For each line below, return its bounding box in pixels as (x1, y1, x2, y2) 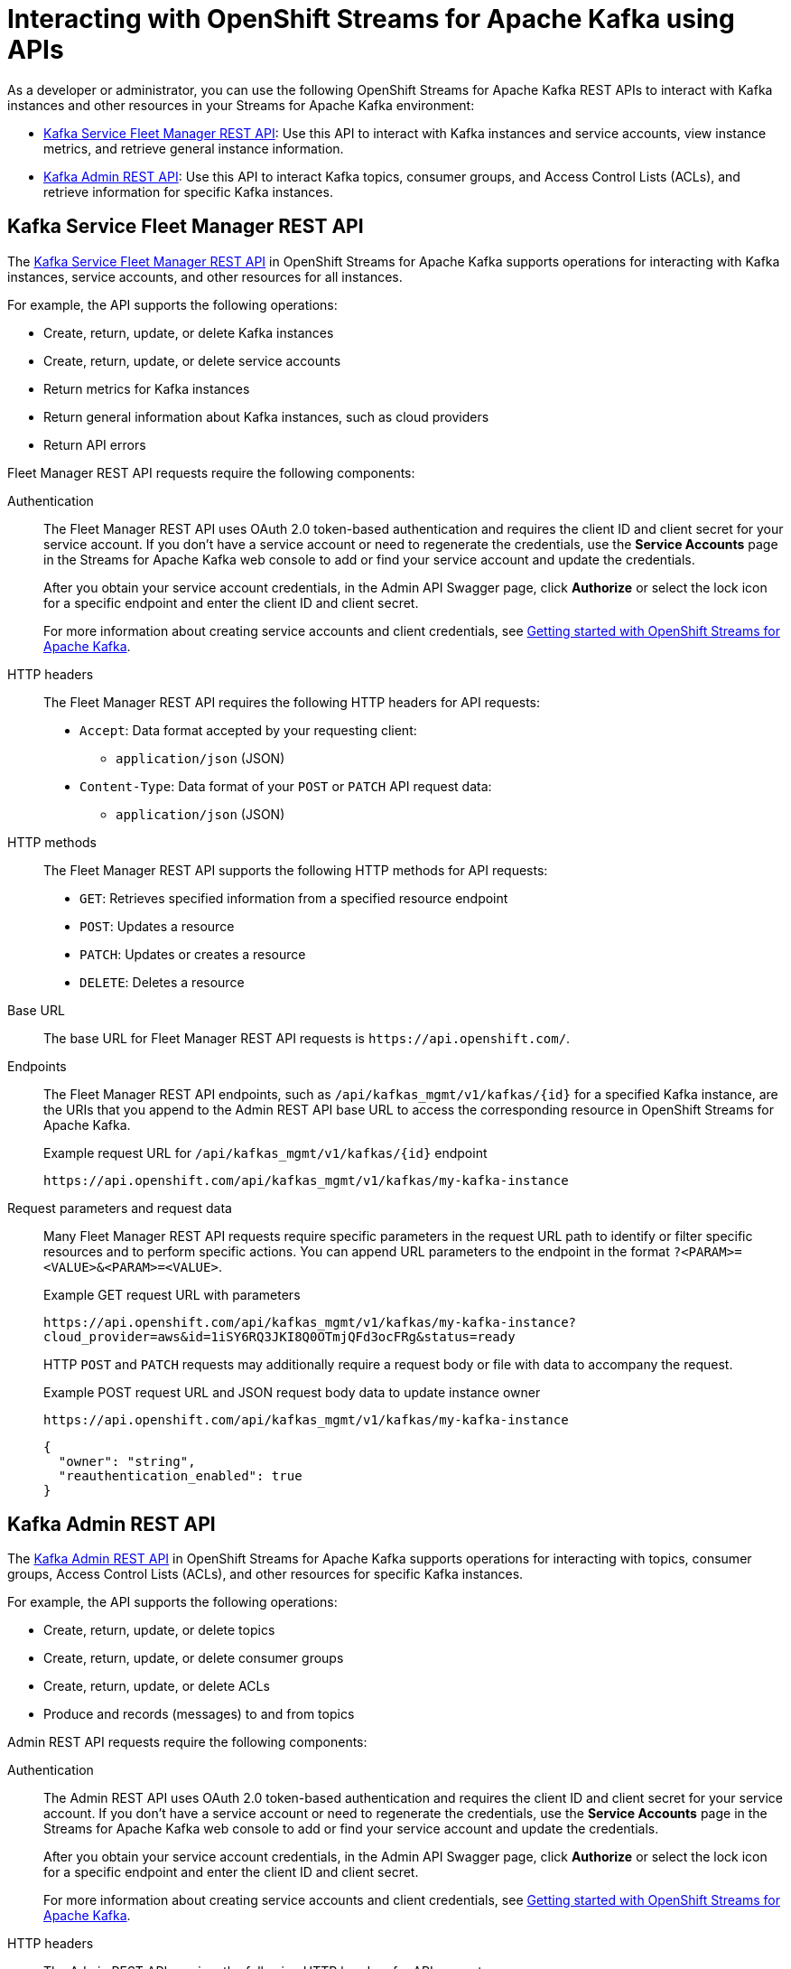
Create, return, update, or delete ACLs (43, 1678, 270, 1694)
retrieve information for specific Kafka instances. (43, 183, 333, 200)
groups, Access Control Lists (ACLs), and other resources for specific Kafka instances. (7, 1566, 524, 1582)
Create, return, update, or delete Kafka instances (43, 324, 334, 341)
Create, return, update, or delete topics (43, 1622, 275, 1638)
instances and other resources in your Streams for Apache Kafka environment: (7, 97, 475, 113)
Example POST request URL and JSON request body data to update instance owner (43, 1384, 541, 1400)
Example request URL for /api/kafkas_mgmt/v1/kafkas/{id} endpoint (43, 1144, 488, 1161)
